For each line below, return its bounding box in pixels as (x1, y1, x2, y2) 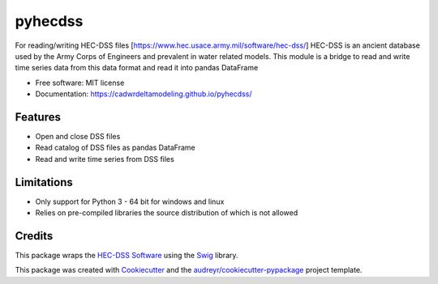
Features (15, 110, 61, 124)
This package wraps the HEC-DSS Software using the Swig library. (15, 251, 238, 260)
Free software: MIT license (35, 78, 125, 87)
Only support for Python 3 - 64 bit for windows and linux (35, 197, 225, 206)
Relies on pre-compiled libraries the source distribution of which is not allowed (35, 208, 298, 218)
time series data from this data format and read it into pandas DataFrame (15, 63, 259, 73)
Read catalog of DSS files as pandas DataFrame (35, 142, 195, 153)
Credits (15, 229, 54, 243)
